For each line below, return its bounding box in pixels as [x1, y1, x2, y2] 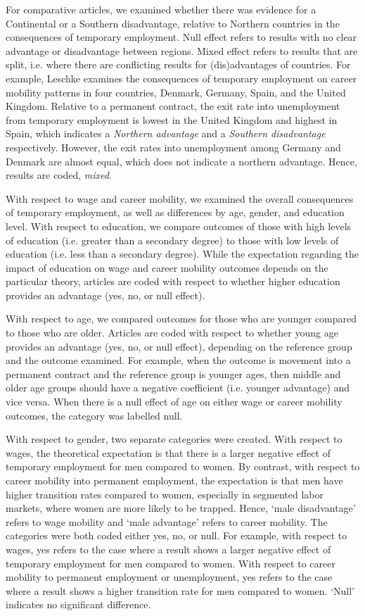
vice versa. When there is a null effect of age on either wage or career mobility [6, 394, 342, 409]
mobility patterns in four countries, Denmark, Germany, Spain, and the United [6, 84, 346, 99]
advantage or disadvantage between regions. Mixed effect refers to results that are [6, 43, 358, 58]
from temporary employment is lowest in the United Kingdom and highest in [6, 112, 338, 127]
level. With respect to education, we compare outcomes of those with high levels [6, 218, 352, 233]
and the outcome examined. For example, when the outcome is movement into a [6, 353, 351, 367]
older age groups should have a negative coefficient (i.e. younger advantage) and [6, 380, 350, 395]
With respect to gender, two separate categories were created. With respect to [6, 432, 342, 446]
